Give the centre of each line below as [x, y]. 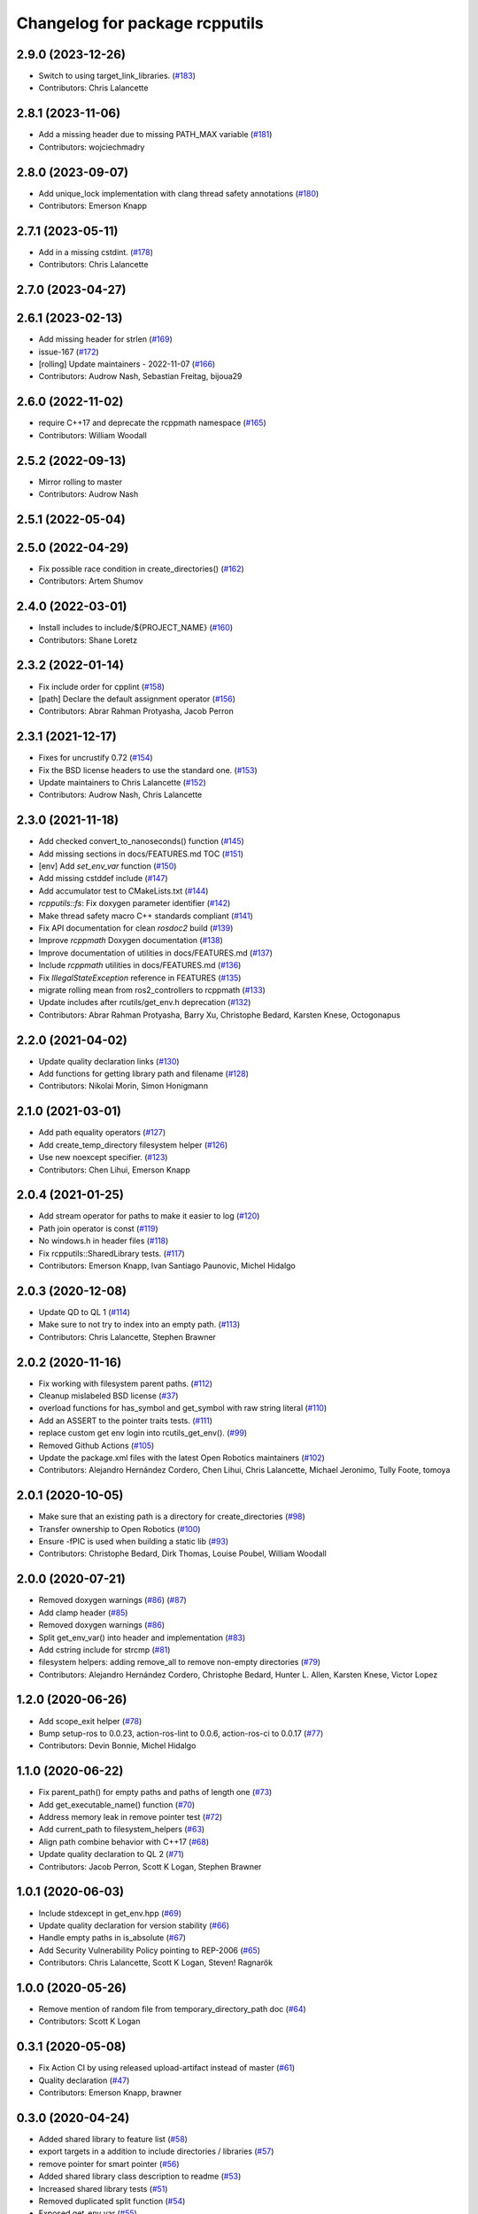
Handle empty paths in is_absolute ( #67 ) [112, 1938]
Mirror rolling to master [81, 482]
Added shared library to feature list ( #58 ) [113, 2139]
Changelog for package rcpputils [140, 23]
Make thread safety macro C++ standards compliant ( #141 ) [146, 916]
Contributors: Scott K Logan [89, 2021]
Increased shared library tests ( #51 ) [103, 2188]
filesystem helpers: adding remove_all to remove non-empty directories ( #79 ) [180, 1662]
